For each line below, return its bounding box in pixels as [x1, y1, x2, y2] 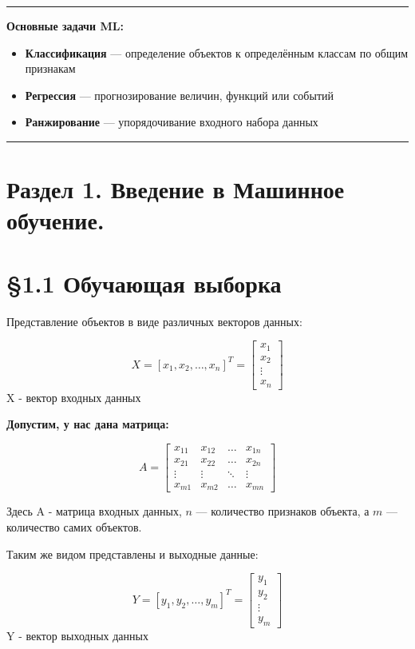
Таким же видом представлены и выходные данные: [6, 545, 259, 562]
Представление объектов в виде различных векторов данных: [6, 313, 302, 329]
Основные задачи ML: [6, 18, 124, 34]
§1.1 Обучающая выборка [6, 266, 282, 299]
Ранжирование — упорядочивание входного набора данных [25, 113, 318, 130]
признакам [25, 60, 76, 77]
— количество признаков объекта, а [196, 503, 370, 520]
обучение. [6, 204, 105, 237]
